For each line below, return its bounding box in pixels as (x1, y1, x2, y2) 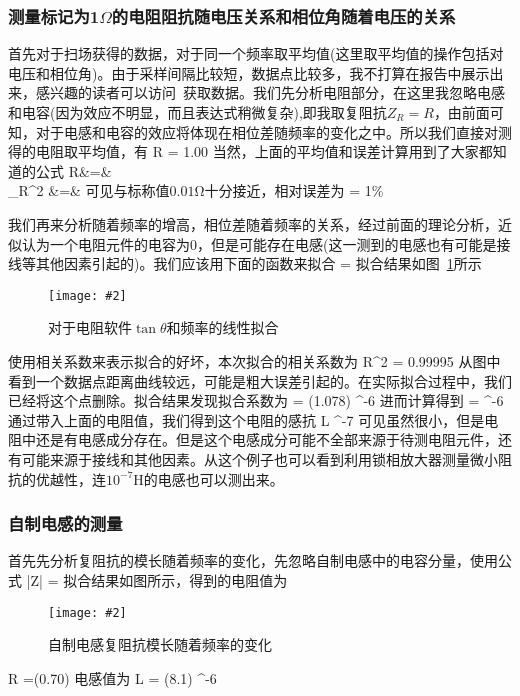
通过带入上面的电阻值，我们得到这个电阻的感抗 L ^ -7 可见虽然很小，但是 (8, 409, 485, 430)
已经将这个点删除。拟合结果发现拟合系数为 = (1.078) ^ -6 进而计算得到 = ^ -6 (8, 390, 504, 411)
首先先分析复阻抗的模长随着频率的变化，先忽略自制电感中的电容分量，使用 (8, 550, 498, 571)
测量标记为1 (8, 3, 100, 28)
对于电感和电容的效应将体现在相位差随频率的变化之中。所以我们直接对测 (35, 121, 512, 142)
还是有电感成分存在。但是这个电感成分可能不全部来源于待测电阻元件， (35, 429, 498, 450)
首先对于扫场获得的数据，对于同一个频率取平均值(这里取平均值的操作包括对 (8, 43, 504, 64)
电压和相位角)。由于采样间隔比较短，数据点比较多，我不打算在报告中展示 (8, 62, 490, 83)
